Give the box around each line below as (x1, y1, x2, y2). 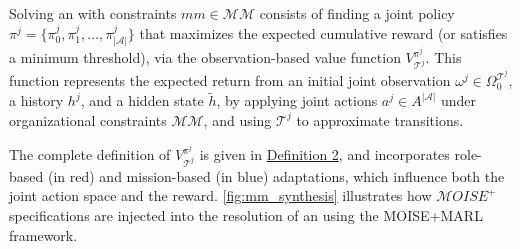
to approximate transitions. (296, 109, 464, 130)
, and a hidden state (80, 90, 204, 111)
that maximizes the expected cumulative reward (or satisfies (139, 22, 508, 43)
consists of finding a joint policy (259, 3, 455, 23)
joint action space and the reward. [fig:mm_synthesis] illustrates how (9, 185, 432, 206)
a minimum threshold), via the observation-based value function (9, 47, 401, 68)
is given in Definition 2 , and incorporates (199, 144, 450, 165)
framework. (9, 224, 78, 245)
